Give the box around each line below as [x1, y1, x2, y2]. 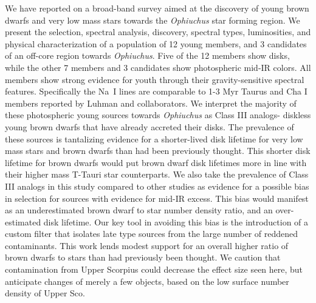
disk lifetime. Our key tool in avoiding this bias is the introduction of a [43, 215, 309, 228]
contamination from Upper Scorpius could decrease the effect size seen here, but [5, 263, 303, 276]
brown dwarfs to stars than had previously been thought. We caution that [5, 251, 281, 264]
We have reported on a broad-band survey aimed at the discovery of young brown [5, 2, 309, 14]
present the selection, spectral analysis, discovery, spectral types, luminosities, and [5, 25, 311, 38]
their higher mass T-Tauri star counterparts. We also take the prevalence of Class [5, 168, 309, 181]
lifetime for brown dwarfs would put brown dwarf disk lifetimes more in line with [5, 156, 307, 168]
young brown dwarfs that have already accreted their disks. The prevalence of [5, 120, 294, 133]
